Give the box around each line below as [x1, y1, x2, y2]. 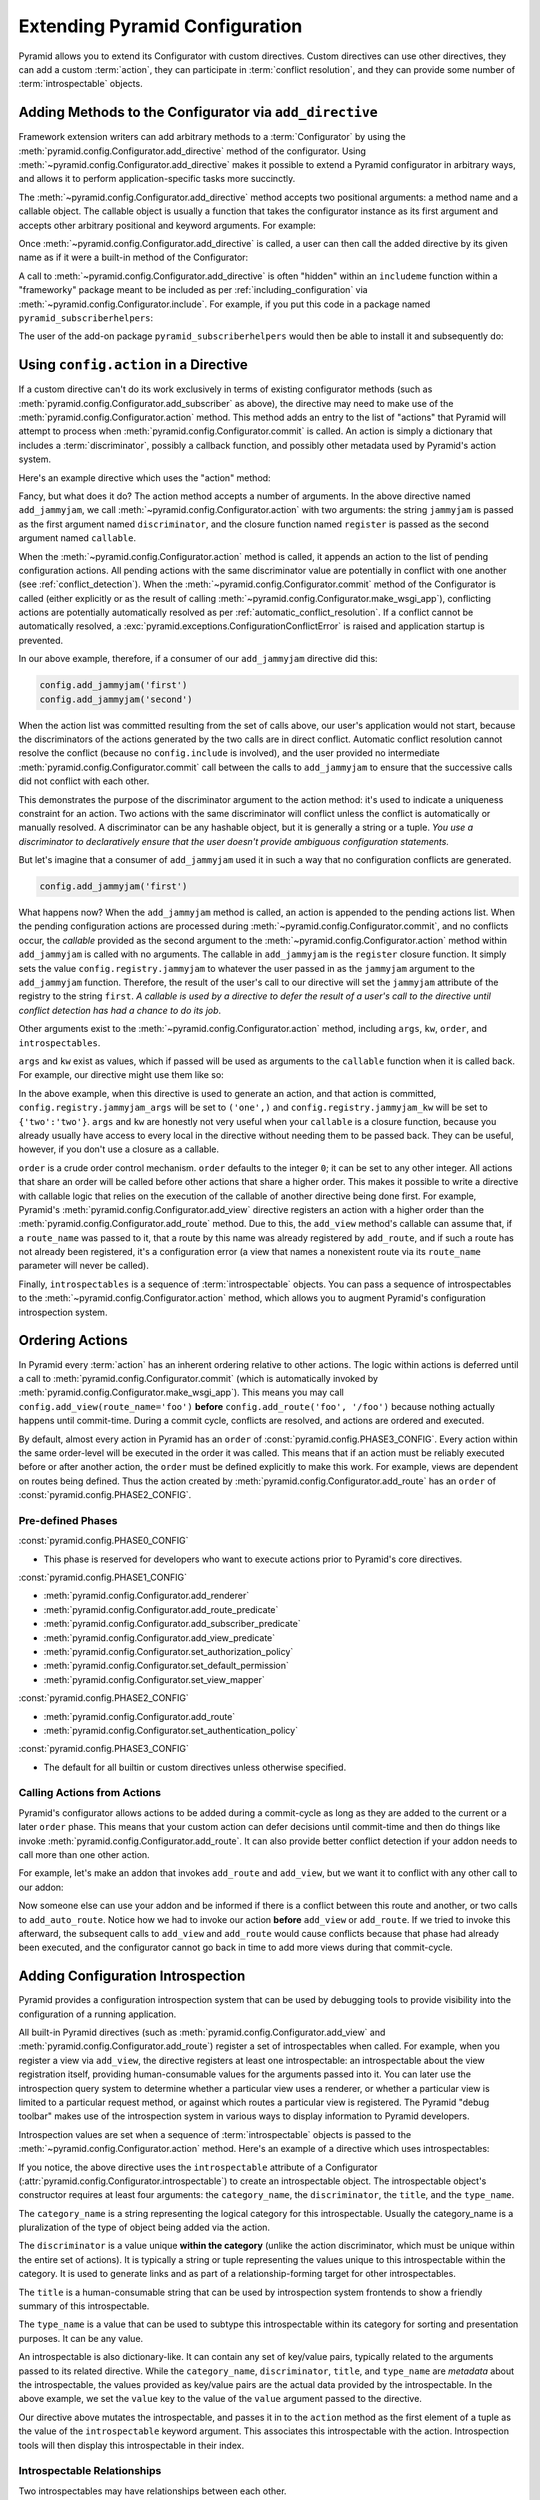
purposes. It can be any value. [18, 2332, 144, 2344]
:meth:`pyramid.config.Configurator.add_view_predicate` [43, 1631, 276, 1644]
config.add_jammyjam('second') [39, 693, 194, 705]
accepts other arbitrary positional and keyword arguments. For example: [18, 219, 317, 231]
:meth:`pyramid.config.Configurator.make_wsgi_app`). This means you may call [18, 1386, 345, 1399]
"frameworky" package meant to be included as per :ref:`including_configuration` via [18, 284, 369, 296]
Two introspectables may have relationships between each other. [18, 2485, 287, 2497]
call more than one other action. [18, 1848, 150, 1860]
